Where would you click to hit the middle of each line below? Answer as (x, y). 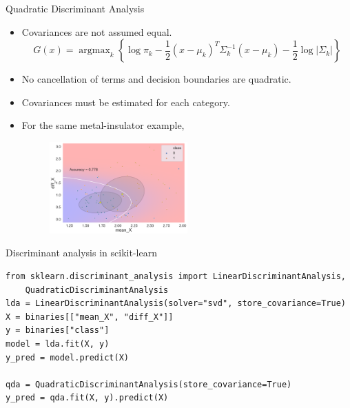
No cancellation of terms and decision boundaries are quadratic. (156, 79)
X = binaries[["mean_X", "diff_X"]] (90, 317)
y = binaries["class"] (58, 330)
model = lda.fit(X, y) (58, 344)
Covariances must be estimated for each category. (126, 102)
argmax (94, 51)
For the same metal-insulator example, (103, 125)
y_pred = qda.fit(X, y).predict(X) (87, 398)
